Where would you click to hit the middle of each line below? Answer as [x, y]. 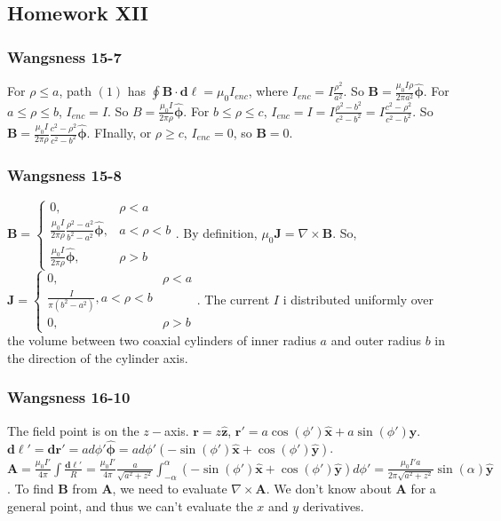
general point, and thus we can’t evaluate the [130, 506]
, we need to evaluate [170, 489]
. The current [233, 300]
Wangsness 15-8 [64, 174]
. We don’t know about [329, 489]
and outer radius [376, 340]
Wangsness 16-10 [69, 397]
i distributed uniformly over [358, 300]
